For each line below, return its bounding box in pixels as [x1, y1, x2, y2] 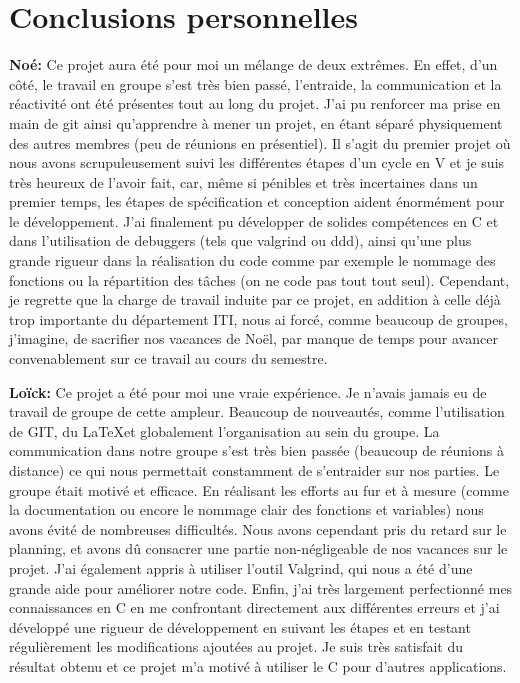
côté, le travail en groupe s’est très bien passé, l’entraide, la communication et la [9, 73, 502, 94]
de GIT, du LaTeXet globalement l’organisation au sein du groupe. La [9, 420, 440, 441]
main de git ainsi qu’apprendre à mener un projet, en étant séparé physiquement [9, 112, 503, 133]
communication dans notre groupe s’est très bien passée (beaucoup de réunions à [9, 440, 504, 461]
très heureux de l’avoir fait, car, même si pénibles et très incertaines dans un [9, 171, 478, 192]
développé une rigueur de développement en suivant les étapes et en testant [9, 616, 471, 637]
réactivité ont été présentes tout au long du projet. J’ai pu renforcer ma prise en [9, 93, 501, 114]
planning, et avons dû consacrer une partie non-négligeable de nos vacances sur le [9, 538, 508, 559]
